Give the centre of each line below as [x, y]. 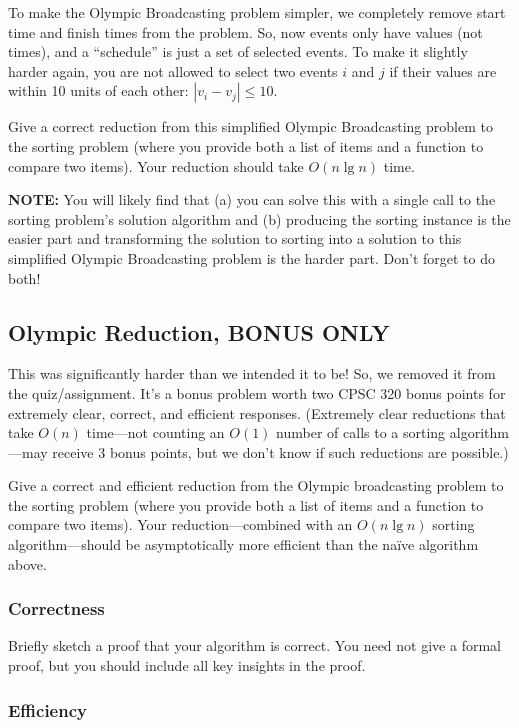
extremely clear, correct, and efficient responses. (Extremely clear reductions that [257, 412]
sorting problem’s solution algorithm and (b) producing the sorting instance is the [259, 218]
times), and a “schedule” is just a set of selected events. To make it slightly [238, 51]
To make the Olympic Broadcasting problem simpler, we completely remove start [257, 12]
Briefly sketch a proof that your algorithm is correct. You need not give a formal [254, 645]
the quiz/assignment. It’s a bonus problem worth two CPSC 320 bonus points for [257, 392]
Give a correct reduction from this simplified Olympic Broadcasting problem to [250, 126]
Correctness [56, 608]
